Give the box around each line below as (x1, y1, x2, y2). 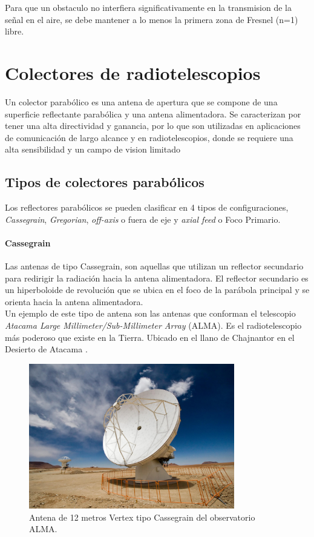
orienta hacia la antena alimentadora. (5, 295, 143, 308)
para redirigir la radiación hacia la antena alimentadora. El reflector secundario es (5, 271, 309, 284)
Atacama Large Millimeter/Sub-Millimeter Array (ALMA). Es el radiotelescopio (5, 319, 302, 332)
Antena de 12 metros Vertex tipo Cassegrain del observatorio (29, 510, 255, 523)
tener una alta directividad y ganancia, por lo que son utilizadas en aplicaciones (5, 119, 301, 132)
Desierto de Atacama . (5, 343, 88, 355)
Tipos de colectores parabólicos (5, 173, 204, 191)
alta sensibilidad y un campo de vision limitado (5, 143, 180, 156)
